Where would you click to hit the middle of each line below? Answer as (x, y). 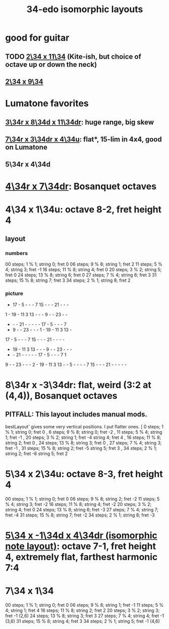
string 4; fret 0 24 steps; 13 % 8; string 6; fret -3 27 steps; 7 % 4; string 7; (82, 509)
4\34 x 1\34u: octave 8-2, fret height (83, 209)
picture (14, 293)
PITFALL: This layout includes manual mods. (76, 414)
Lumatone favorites (47, 104)
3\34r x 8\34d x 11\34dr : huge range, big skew (80, 122)
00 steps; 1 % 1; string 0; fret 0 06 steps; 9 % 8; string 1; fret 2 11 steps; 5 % (84, 264)
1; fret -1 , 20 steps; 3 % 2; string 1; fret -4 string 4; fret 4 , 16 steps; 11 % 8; (83, 437)
